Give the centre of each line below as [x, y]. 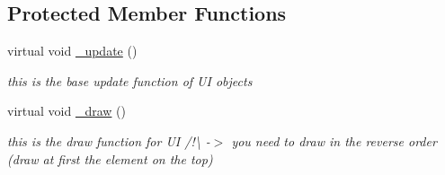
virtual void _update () [72, 51]
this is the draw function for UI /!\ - [109, 140]
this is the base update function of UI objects [130, 80]
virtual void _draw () [67, 111]
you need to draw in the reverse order [334, 140]
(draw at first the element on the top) [110, 158]
